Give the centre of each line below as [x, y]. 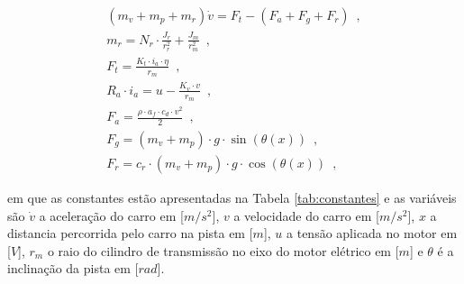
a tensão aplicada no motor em [372, 233]
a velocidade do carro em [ [306, 215]
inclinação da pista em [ [73, 268]
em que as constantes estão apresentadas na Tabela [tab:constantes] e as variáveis [232, 197]
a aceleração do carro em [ [111, 215]
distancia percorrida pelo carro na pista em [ [130, 233]
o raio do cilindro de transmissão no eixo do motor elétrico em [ [223, 250]
